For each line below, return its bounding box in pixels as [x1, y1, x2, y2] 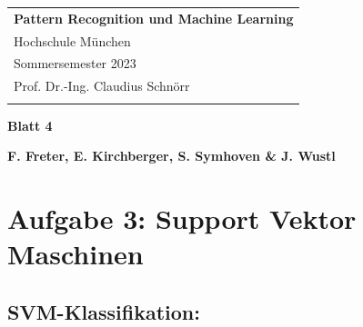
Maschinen [7, 235, 144, 272]
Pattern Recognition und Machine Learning [14, 8, 294, 27]
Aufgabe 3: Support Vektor [7, 200, 357, 236]
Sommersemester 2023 [14, 54, 136, 73]
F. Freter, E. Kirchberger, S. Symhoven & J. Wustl [7, 146, 336, 165]
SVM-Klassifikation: [7, 297, 200, 325]
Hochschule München [14, 31, 131, 50]
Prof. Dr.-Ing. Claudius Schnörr [14, 76, 190, 95]
